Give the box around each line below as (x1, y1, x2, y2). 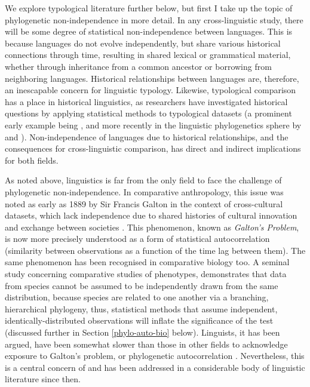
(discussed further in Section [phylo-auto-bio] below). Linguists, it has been (5, 326, 280, 339)
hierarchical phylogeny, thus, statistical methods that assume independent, (5, 302, 278, 315)
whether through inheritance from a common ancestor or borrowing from (5, 60, 272, 72)
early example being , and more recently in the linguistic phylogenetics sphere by (5, 118, 302, 131)
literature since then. (5, 373, 81, 385)
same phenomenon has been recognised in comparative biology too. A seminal (5, 256, 290, 268)
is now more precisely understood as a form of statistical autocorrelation (5, 232, 270, 245)
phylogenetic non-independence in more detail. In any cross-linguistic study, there (5, 13, 303, 26)
